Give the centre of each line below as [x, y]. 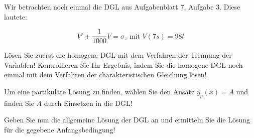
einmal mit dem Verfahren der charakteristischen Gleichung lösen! [105, 75]
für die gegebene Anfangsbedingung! [60, 130]
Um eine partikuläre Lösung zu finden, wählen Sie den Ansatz [99, 92]
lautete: [16, 16]
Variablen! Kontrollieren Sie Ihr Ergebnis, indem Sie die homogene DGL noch [123, 64]
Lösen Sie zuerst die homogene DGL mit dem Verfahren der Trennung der [118, 55]
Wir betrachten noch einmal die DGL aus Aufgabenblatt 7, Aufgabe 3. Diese [122, 7]
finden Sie [19, 103]
